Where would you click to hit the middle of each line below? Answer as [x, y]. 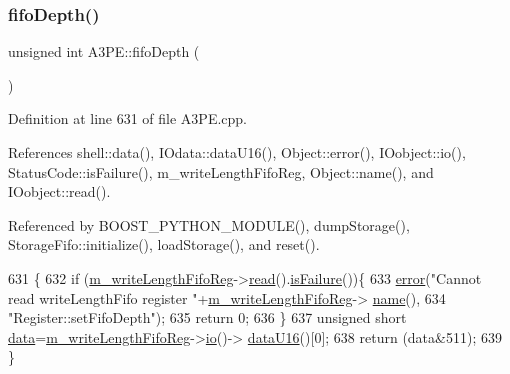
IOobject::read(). [59, 191]
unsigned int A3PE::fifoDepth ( [104, 51]
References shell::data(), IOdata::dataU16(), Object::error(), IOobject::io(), [237, 152]
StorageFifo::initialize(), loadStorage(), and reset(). [164, 244]
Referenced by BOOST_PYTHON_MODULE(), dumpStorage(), [209, 224]
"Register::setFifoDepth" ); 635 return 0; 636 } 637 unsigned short [207, 317]
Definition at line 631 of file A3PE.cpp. [128, 118]
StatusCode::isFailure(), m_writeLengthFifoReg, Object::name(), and [221, 171]
